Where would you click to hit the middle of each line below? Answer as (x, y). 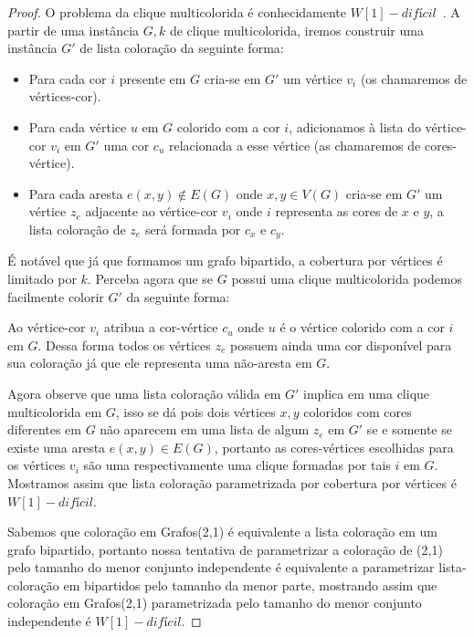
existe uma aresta (57, 447)
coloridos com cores (358, 411)
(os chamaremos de (414, 78)
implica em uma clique (366, 393)
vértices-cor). (65, 96)
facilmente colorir (56, 296)
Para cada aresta (76, 193)
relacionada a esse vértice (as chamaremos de (295, 145)
